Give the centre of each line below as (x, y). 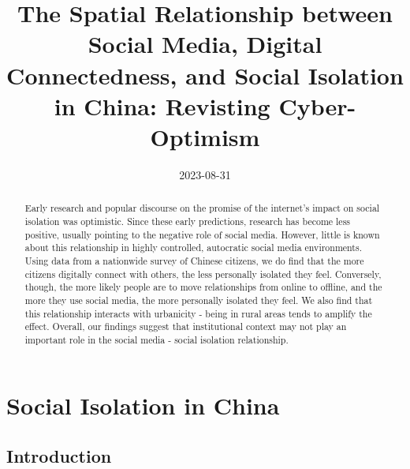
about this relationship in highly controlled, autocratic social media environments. (193, 248)
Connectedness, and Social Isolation (205, 75)
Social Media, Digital (205, 44)
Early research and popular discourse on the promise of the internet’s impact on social (202, 208)
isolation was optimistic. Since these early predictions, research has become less (188, 221)
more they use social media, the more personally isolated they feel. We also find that (199, 300)
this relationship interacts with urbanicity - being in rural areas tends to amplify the (198, 313)
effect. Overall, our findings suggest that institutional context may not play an (186, 326)
